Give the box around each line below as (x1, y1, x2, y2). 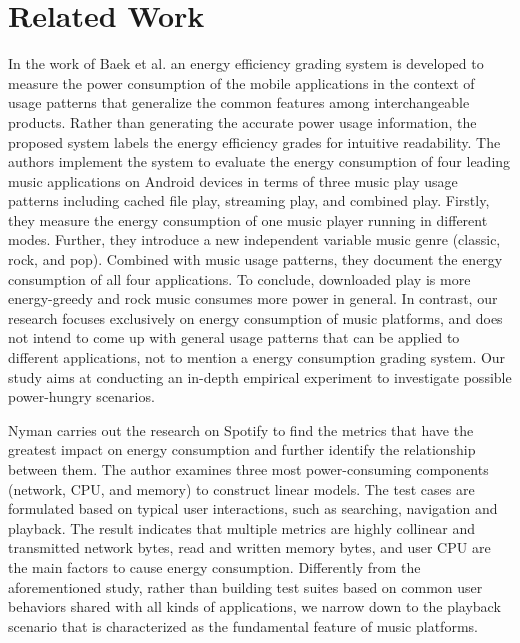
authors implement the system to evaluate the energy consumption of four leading (8, 151, 511, 172)
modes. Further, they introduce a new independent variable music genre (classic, (8, 229, 501, 250)
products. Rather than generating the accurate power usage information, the (8, 111, 477, 132)
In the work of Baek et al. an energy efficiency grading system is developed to (8, 53, 484, 74)
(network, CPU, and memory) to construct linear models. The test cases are (8, 478, 475, 499)
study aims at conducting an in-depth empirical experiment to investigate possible (8, 366, 512, 387)
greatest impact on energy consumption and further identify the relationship (8, 439, 476, 460)
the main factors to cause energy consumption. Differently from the (8, 556, 421, 577)
